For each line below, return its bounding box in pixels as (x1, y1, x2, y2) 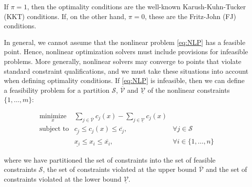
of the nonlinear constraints (147, 84, 230, 95)
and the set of (206, 164, 247, 174)
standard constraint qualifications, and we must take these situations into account (4, 65, 249, 76)
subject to (39, 125, 69, 133)
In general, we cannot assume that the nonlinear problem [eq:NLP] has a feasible (4, 37, 246, 47)
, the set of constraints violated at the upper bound (43, 164, 197, 174)
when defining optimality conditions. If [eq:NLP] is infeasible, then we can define (4, 75, 245, 85)
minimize (39, 112, 67, 120)
